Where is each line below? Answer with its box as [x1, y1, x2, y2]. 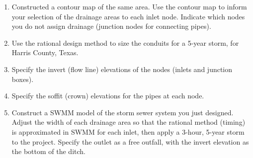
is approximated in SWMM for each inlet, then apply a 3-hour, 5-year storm [11, 126, 245, 137]
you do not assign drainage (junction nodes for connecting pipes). [11, 21, 211, 31]
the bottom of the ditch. [11, 146, 85, 157]
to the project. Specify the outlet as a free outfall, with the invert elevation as [11, 136, 249, 147]
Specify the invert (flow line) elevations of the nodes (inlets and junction [11, 64, 233, 74]
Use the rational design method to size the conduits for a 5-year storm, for [11, 37, 239, 48]
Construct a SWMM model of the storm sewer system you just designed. [11, 107, 234, 117]
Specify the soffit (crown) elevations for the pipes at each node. [11, 90, 204, 101]
